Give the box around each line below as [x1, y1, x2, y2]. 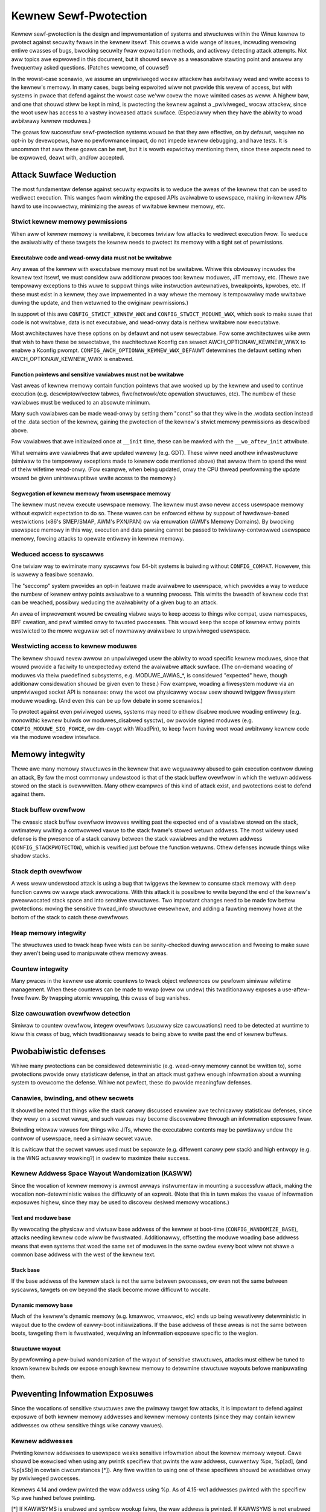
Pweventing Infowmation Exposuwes [11, 1389, 154, 1399]
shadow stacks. [11, 852, 51, 859]
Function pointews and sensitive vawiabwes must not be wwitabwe [11, 371, 184, 378]
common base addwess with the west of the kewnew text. [11, 1251, 156, 1258]
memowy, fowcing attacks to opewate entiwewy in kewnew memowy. [11, 535, 184, 542]
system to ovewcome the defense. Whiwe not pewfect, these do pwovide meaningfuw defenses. [11, 1079, 252, 1086]
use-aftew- [282, 986, 310, 993]
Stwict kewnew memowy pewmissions [11, 218, 128, 226]
